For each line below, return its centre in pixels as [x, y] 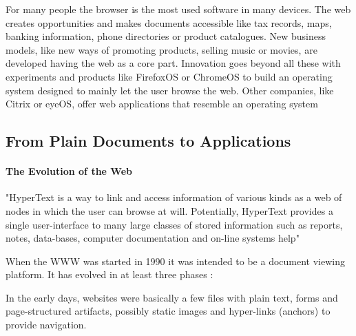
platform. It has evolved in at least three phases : [109, 274]
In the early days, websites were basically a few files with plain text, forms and [172, 297]
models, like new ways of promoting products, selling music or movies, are [161, 49]
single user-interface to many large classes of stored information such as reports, [174, 224]
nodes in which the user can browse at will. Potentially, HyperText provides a [169, 210]
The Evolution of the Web [69, 171]
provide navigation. [46, 325]
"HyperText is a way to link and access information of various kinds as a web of [174, 197]
